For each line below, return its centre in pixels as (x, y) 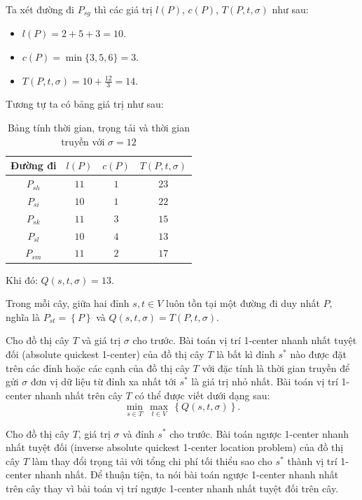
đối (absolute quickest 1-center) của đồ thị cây (105, 353)
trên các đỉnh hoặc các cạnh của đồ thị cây (98, 367)
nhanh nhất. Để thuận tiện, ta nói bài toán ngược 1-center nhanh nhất (187, 474)
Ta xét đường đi (40, 9)
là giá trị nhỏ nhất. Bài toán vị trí (265, 381)
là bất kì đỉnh (246, 353)
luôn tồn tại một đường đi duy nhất (243, 303)
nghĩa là (23, 316)
